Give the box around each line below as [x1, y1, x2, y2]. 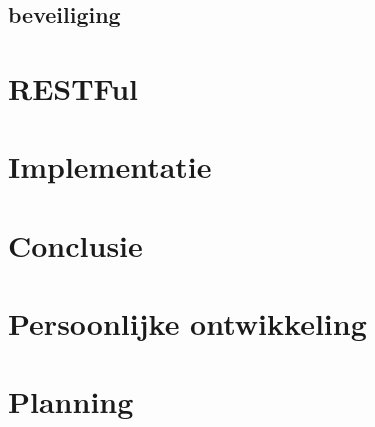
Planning [8, 381, 134, 422]
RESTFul [8, 67, 139, 108]
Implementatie [8, 146, 212, 187]
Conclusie [8, 224, 143, 265]
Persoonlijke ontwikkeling [8, 303, 367, 344]
